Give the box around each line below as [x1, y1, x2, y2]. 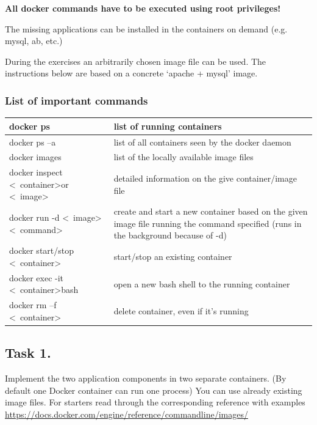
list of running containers [113, 119, 222, 132]
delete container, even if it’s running [113, 304, 249, 317]
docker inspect [9, 166, 63, 179]
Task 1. [5, 343, 51, 362]
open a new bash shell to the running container [113, 277, 290, 290]
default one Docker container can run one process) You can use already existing [5, 383, 302, 396]
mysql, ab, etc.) [5, 34, 63, 47]
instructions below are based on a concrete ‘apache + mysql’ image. [5, 67, 258, 79]
